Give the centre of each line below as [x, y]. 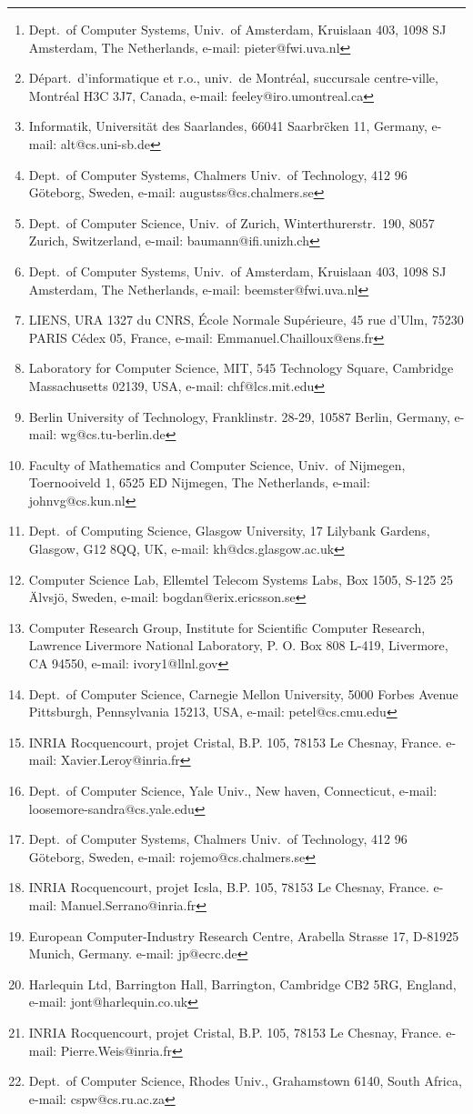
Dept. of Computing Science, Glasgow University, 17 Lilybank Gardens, [229, 531]
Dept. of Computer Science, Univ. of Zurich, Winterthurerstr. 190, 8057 [231, 222]
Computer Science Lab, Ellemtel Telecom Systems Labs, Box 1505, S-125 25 [241, 579]
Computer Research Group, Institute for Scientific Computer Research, [227, 627]
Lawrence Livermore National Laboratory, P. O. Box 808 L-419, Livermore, [238, 645]
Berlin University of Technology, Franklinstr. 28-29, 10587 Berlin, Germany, [239, 416]
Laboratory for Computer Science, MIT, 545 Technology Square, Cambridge [241, 368]
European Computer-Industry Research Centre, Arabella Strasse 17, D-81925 [244, 935]
